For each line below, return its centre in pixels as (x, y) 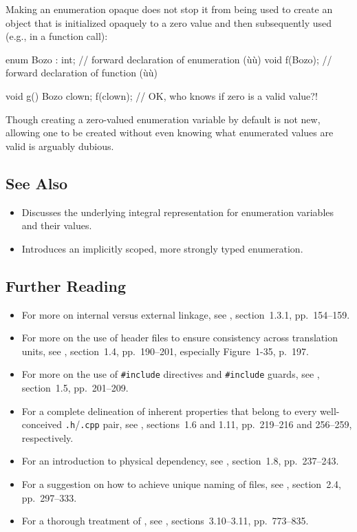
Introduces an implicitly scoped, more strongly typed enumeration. (162, 248)
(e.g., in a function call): (57, 36)
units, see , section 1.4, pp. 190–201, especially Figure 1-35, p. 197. (165, 351)
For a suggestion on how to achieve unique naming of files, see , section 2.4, (181, 484)
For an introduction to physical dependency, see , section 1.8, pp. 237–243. (180, 461)
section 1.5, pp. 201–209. (75, 387)
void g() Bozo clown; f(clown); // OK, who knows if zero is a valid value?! (162, 95)
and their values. (57, 225)
